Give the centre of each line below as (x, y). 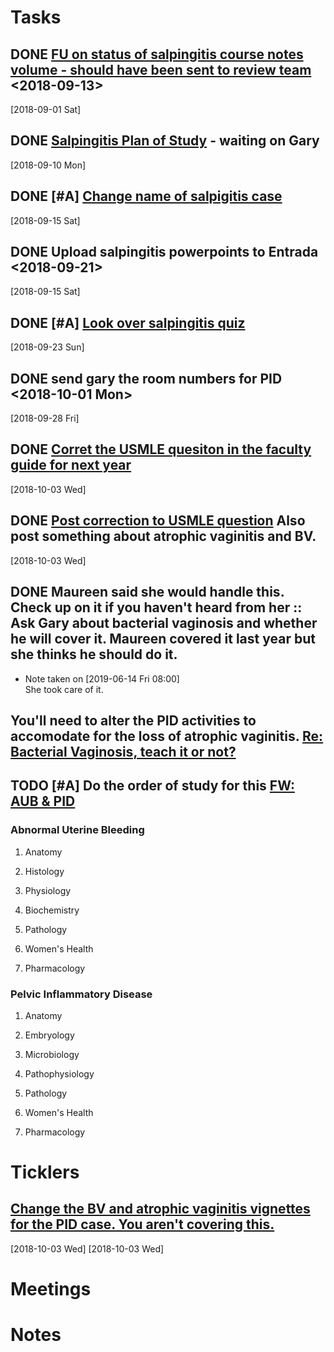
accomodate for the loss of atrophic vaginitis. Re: (167, 736)
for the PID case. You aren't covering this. (142, 1224)
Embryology (49, 1035)
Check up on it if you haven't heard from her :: (156, 607)
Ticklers (45, 1172)
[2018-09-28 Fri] (45, 418)
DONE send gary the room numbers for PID (146, 378)
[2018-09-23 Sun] (47, 347)
